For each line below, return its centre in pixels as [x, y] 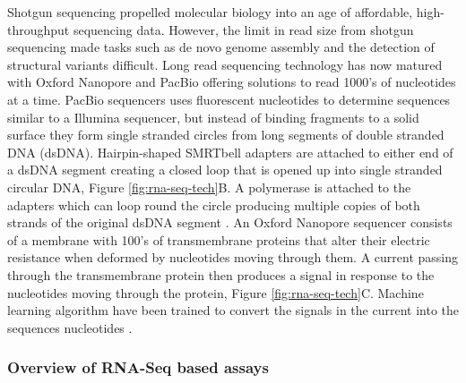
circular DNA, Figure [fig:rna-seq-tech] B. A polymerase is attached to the [209, 187]
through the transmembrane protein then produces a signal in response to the [221, 274]
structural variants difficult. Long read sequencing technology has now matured [225, 64]
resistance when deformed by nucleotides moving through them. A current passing [233, 257]
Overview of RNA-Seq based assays [138, 367]
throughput [39, 29]
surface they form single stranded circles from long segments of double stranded [226, 135]
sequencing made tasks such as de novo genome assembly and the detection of [221, 47]
